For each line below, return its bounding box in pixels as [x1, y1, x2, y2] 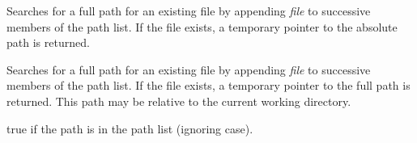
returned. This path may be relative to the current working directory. [6, 92, 351, 109]
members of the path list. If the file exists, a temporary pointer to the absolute [6, 18, 398, 35]
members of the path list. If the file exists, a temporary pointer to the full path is [6, 77, 411, 94]
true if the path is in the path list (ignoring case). [6, 120, 253, 137]
